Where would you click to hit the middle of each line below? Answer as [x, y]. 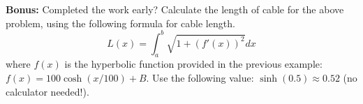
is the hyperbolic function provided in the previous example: [193, 64]
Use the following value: [203, 78]
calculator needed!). [47, 91]
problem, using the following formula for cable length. [120, 23]
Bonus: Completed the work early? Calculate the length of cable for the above [175, 9]
